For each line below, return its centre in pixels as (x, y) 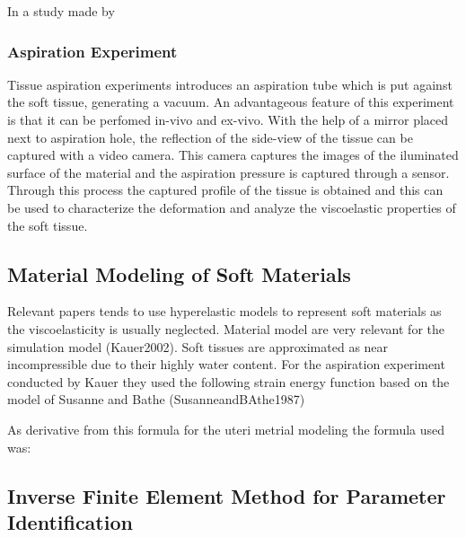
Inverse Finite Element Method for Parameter (227, 495)
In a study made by (61, 11)
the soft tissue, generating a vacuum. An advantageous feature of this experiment (231, 102)
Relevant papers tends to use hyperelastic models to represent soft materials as (224, 311)
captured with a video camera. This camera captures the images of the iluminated (233, 155)
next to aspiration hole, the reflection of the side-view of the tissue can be (210, 137)
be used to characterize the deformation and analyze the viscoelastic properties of (232, 207)
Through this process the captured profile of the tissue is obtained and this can (225, 190)
